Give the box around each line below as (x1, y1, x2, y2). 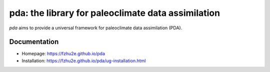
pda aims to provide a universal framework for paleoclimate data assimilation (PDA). (9, 25, 182, 31)
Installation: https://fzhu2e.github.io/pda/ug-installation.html (21, 58, 146, 64)
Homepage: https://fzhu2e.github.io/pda (21, 51, 105, 57)
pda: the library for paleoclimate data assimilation (9, 7, 220, 18)
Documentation (9, 38, 59, 46)
